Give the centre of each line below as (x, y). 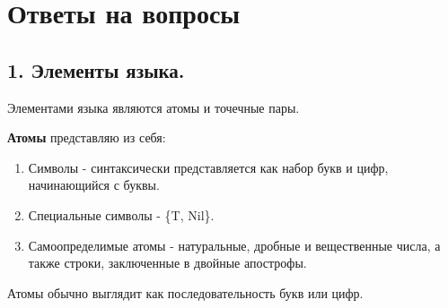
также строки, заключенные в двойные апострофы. (167, 263)
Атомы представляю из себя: (87, 137)
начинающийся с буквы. (94, 185)
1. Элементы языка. (96, 69)
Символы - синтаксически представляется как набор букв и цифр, (208, 167)
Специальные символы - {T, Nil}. (121, 214)
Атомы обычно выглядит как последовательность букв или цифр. (185, 292)
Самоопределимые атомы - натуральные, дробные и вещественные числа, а (234, 245)
